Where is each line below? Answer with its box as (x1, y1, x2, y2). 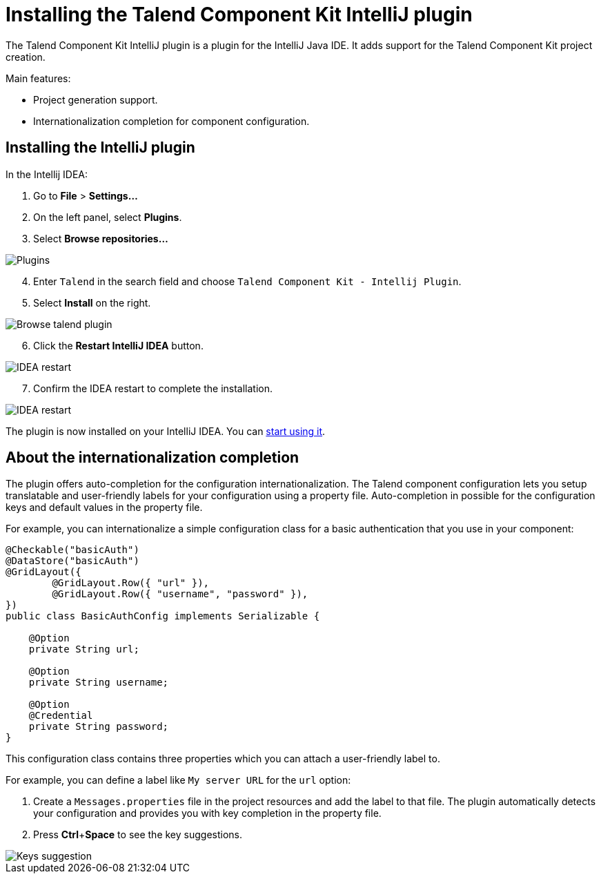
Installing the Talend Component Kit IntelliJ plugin (6, 3, 473, 26)
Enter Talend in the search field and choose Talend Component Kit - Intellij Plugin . (33, 275, 462, 287)
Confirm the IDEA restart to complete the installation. (33, 382, 273, 394)
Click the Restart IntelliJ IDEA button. (33, 339, 204, 351)
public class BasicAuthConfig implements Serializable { (6, 610, 320, 622)
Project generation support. (33, 93, 158, 106)
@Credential (28, 710, 93, 722)
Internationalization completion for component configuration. (33, 115, 310, 127)
